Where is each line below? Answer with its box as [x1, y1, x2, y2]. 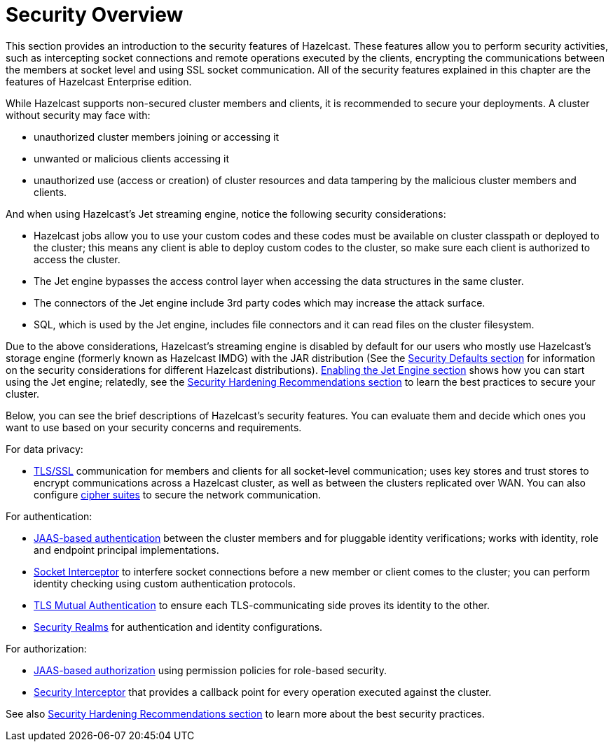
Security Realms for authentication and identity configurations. [34, 620, 323, 633]
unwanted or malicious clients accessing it [34, 152, 230, 165]
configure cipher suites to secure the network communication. [34, 488, 322, 501]
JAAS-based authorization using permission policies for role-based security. [34, 664, 387, 676]
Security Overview [6, 3, 184, 27]
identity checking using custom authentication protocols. [34, 577, 296, 589]
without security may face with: [6, 109, 151, 121]
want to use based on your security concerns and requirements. [6, 421, 302, 433]
